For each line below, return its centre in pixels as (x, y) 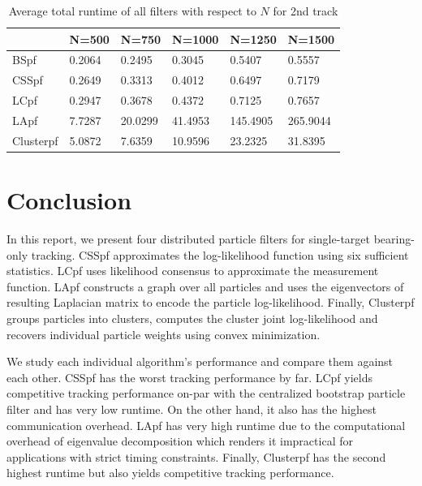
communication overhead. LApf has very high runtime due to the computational (206, 425)
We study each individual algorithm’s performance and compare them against (200, 361)
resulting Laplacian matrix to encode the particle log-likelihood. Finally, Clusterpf (211, 302)
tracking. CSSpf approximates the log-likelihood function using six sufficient (220, 254)
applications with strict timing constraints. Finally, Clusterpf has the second (196, 456)
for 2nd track (306, 11)
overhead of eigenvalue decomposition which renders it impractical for (180, 441)
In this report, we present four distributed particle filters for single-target (188, 239)
